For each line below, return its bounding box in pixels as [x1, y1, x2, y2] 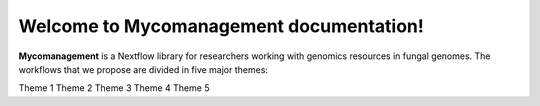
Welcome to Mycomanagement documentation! [18, 15, 424, 37]
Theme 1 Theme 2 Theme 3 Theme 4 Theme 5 [18, 82, 210, 94]
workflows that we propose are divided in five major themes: [18, 63, 269, 75]
